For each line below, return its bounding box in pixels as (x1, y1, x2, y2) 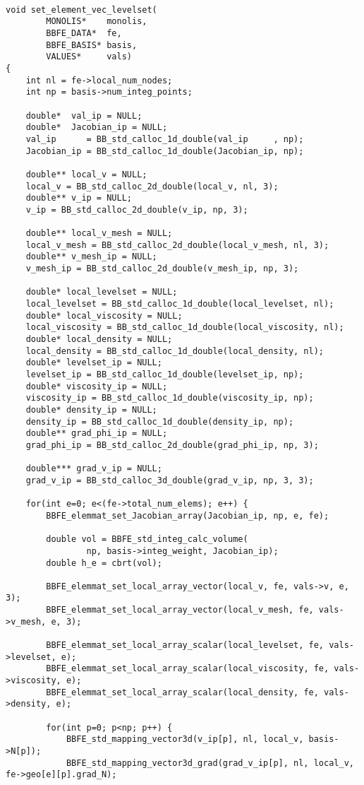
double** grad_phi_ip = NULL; (25, 428, 168, 439)
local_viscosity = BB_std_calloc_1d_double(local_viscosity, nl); (25, 322, 344, 333)
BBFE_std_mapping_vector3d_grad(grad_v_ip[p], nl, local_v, (66, 757, 354, 768)
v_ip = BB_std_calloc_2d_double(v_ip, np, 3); (25, 204, 248, 215)
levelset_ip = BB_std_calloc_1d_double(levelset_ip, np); (25, 370, 304, 379)
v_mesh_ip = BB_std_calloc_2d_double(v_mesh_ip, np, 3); (25, 264, 299, 274)
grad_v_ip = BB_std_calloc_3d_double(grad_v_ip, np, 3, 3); (25, 475, 314, 485)
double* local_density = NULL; (25, 334, 173, 345)
